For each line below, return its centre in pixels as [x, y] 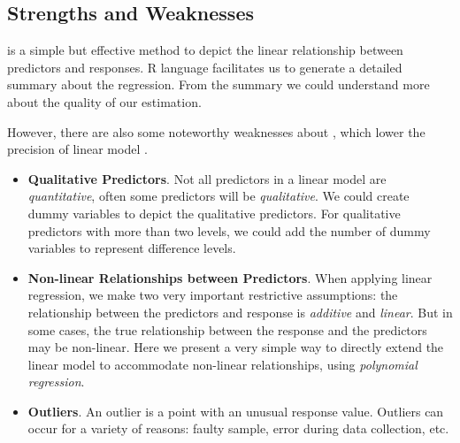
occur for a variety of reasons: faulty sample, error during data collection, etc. [238, 428]
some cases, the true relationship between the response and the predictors [227, 329]
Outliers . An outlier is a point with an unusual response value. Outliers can [236, 411]
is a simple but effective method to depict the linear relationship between [205, 50]
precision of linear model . [77, 149]
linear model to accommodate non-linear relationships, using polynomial [222, 364]
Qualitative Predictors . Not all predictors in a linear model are [207, 178]
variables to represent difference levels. [132, 248]
